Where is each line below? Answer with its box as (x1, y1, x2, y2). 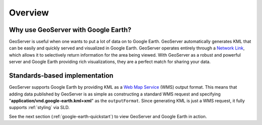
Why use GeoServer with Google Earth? (9, 26, 131, 34)
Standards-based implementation (9, 72, 114, 80)
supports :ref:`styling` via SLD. (9, 105, 70, 110)
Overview (9, 7, 49, 18)
